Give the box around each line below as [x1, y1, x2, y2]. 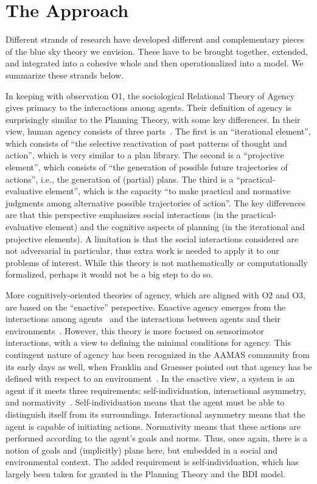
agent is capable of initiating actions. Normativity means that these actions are [5, 419, 301, 432]
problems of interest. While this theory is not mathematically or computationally [5, 256, 308, 268]
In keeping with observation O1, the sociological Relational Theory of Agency [5, 89, 295, 102]
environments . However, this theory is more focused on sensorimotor [5, 324, 264, 337]
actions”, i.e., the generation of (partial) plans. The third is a [5, 172, 234, 185]
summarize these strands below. [5, 68, 124, 81]
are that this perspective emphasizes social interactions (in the [5, 208, 239, 221]
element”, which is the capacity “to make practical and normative [45, 184, 290, 197]
